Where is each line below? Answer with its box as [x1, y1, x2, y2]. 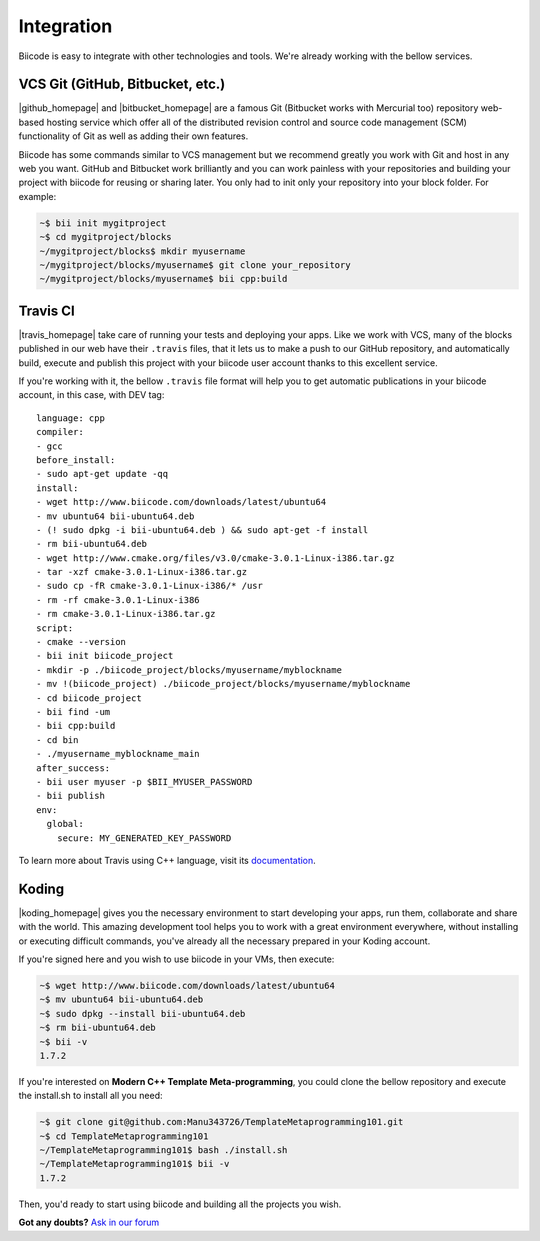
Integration [18, 15, 113, 37]
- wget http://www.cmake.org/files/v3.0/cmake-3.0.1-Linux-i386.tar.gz [36, 552, 395, 564]
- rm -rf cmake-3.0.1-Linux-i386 [36, 594, 200, 605]
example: [18, 190, 57, 202]
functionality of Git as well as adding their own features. [18, 130, 249, 142]
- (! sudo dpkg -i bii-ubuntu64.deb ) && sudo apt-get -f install [36, 524, 369, 535]
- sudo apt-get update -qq [36, 468, 169, 480]
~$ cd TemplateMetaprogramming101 [39, 1130, 209, 1142]
